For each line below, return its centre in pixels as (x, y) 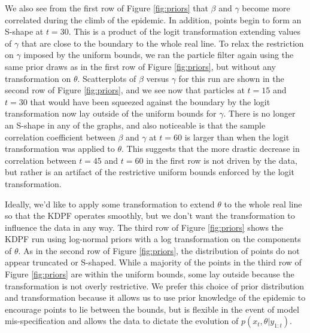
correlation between (41, 160)
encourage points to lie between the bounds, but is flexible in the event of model (152, 309)
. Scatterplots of (107, 78)
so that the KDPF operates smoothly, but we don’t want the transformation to (150, 216)
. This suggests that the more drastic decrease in (211, 149)
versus (158, 78)
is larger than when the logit (237, 137)
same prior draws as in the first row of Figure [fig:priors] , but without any (140, 66)
